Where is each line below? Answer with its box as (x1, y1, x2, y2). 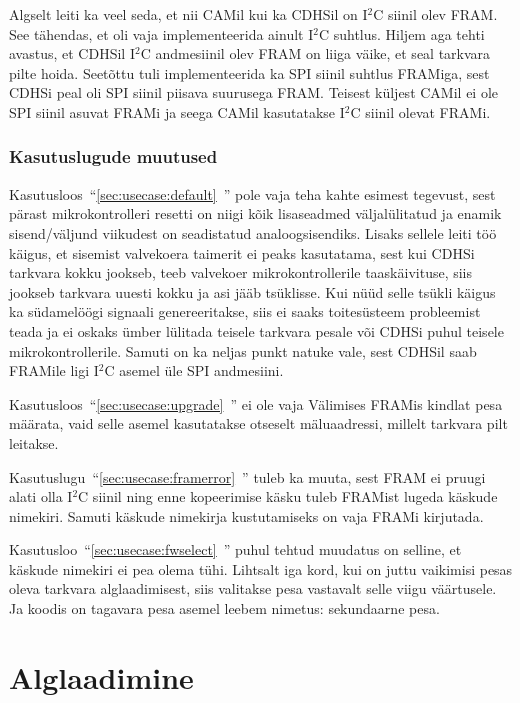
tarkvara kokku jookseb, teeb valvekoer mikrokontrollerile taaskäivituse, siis (9, 262, 473, 283)
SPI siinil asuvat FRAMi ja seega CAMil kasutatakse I (9, 101, 345, 122)
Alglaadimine (9, 656, 194, 697)
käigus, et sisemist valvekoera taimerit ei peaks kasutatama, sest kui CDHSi (9, 242, 475, 263)
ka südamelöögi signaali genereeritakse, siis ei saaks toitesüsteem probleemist (9, 301, 481, 322)
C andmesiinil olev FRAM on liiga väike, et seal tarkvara (140, 43, 491, 64)
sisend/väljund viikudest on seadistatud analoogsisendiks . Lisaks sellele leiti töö (9, 222, 497, 243)
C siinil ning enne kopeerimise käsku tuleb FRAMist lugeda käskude (78, 486, 498, 507)
